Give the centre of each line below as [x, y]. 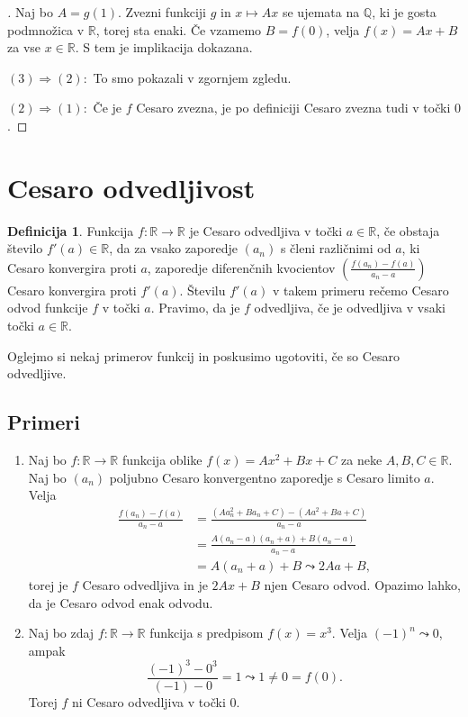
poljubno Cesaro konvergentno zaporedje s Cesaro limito [265, 477]
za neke [362, 460]
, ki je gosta [404, 12]
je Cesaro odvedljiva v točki [266, 230]
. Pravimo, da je [195, 308]
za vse [24, 47]
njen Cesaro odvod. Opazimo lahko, [362, 585]
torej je [48, 585]
